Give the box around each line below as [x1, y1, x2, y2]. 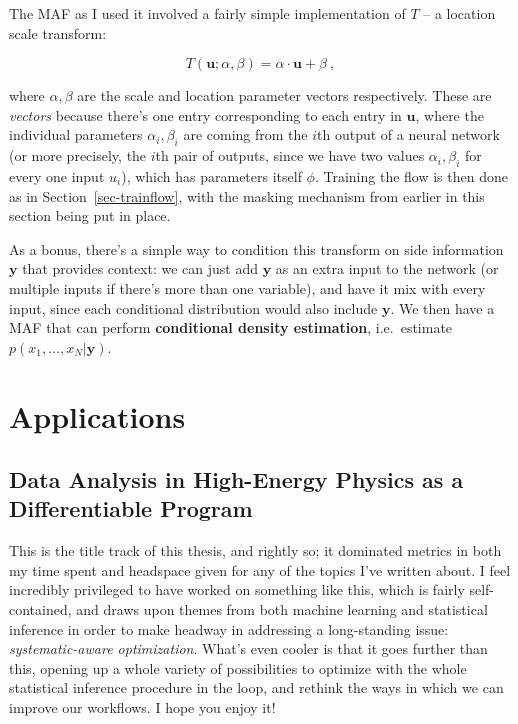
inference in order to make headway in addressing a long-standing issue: [9, 618, 449, 639]
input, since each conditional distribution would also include [9, 297, 378, 318]
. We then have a [390, 297, 495, 318]
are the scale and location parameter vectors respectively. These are [77, 85, 492, 106]
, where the [415, 104, 484, 125]
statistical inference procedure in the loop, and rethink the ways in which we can [9, 677, 504, 698]
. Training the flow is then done [314, 165, 508, 186]
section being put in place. [9, 205, 171, 226]
